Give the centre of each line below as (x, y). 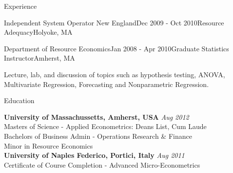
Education (19, 100)
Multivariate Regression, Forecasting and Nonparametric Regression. (107, 84)
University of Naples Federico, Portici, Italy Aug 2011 (94, 155)
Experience (20, 6)
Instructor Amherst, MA (39, 58)
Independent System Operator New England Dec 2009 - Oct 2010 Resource (114, 22)
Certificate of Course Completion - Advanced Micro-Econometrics (102, 164)
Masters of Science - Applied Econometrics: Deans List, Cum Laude (105, 126)
